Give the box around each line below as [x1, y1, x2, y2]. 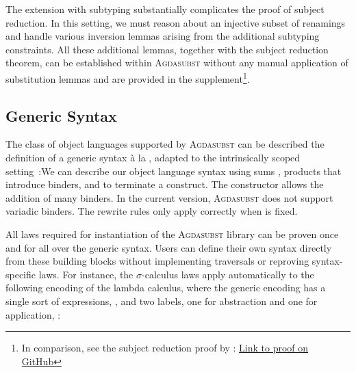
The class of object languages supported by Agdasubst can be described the [5, 137, 325, 151]
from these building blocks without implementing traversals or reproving [5, 254, 309, 268]
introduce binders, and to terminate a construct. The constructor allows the [5, 177, 324, 191]
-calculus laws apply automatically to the [142, 267, 314, 281]
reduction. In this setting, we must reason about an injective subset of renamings [5, 15, 346, 29]
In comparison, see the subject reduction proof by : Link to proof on [21, 341, 309, 355]
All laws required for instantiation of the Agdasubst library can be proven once [5, 226, 339, 241]
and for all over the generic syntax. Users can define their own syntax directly [5, 240, 332, 254]
